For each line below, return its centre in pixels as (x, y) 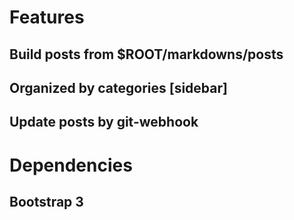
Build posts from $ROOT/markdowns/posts (146, 54)
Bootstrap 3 (46, 201)
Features (47, 17)
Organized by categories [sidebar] (118, 87)
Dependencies (71, 165)
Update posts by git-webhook (104, 122)
